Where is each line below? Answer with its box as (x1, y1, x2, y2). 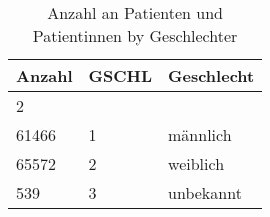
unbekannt (168, 181, 242, 204)
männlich (168, 123, 232, 146)
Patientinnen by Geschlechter (32, 24, 238, 47)
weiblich (168, 152, 225, 175)
